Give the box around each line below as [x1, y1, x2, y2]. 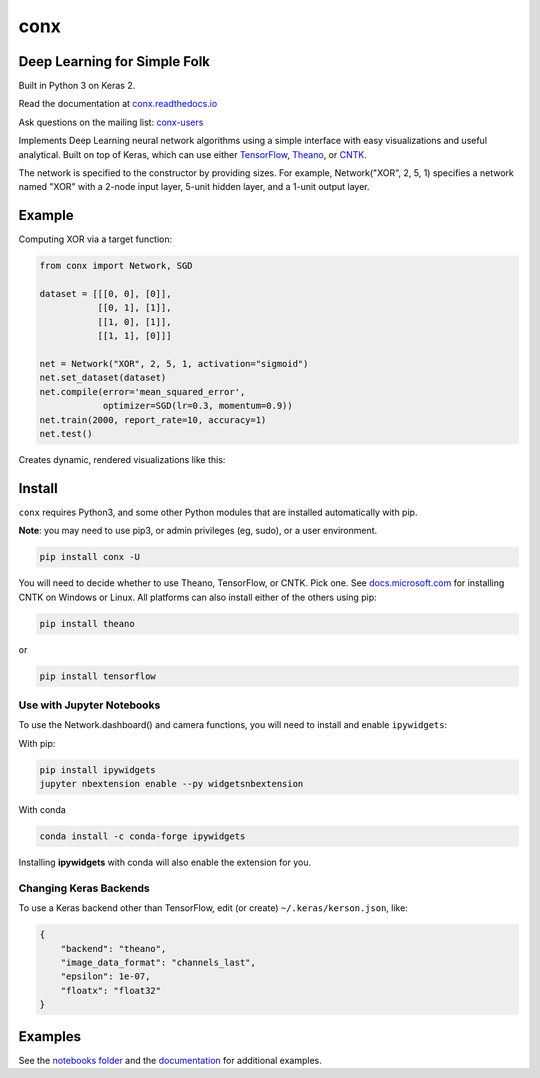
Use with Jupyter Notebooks [18, 698, 161, 712]
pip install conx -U [39, 551, 140, 563]
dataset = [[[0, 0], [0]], [39, 288, 172, 300]
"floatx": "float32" [60, 985, 162, 996]
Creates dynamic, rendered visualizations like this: [18, 453, 226, 465]
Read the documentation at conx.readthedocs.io [18, 98, 218, 110]
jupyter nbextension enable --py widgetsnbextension [39, 778, 304, 790]
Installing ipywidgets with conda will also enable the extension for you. [18, 856, 312, 869]
